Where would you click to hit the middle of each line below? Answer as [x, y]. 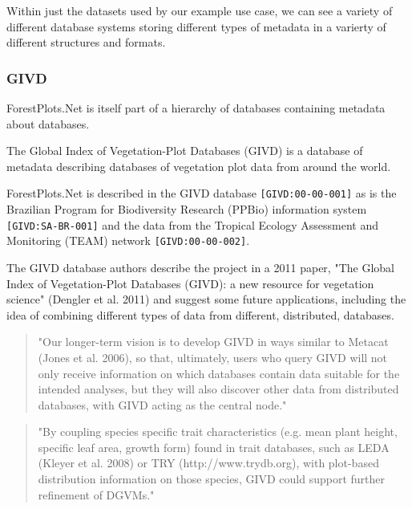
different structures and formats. [86, 42]
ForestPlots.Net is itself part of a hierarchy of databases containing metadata [196, 108]
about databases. [48, 123]
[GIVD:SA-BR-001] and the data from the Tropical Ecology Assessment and [192, 224]
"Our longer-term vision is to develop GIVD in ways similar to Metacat [213, 342]
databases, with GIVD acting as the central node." [162, 404]
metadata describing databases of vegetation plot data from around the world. [199, 166]
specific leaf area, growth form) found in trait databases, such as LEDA [214, 447]
